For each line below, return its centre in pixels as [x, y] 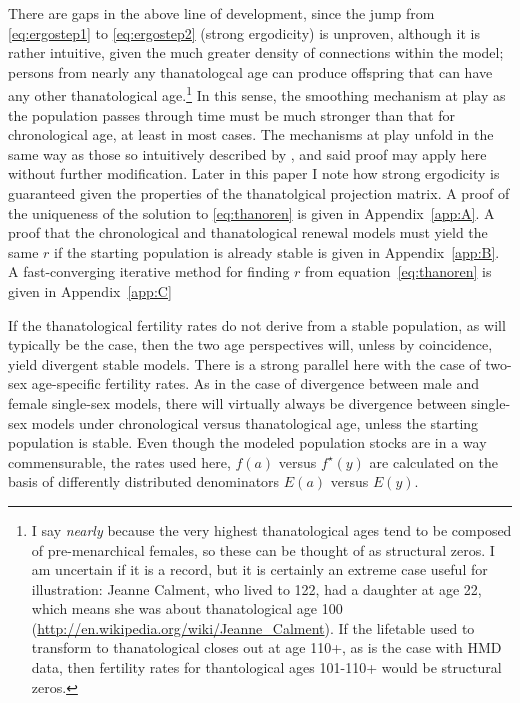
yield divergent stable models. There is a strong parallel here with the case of [244, 363]
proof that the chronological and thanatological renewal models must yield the [248, 232]
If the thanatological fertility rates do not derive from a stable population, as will [257, 324]
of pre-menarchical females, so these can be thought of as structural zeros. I [263, 549]
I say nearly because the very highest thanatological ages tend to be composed [271, 529]
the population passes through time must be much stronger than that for [232, 114]
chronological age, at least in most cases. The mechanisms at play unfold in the [251, 134]
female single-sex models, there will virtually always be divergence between [237, 402]
